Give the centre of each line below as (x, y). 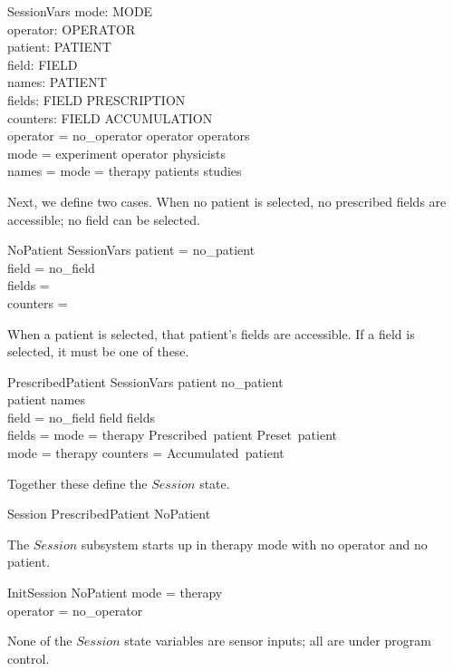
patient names (47, 399)
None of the (40, 641)
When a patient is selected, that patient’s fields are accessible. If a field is (211, 333)
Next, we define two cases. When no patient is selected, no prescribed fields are (227, 201)
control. (29, 658)
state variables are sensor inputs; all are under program (278, 641)
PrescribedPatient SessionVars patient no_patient (145, 381)
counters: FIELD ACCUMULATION (110, 117)
